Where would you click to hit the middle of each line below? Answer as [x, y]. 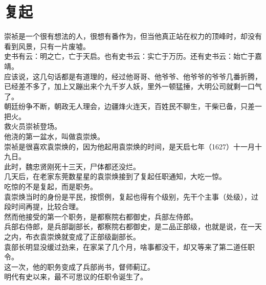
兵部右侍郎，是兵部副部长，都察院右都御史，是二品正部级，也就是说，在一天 [133, 226]
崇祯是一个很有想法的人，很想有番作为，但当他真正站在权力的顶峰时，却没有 [133, 36]
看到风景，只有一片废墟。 [47, 46]
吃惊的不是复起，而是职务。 [51, 187]
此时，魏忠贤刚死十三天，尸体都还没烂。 [72, 166]
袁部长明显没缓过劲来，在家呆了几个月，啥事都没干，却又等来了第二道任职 [129, 246]
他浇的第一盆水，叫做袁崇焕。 [54, 136]
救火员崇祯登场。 [33, 126]
